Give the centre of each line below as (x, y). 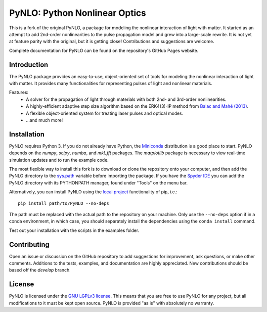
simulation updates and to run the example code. (59, 160)
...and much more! (44, 120)
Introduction (29, 65)
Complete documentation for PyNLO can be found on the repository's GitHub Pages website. (104, 50)
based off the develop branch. (40, 270)
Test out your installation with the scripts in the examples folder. (74, 230)
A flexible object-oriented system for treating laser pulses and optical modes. (105, 113)
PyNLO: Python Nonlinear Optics (78, 13)
